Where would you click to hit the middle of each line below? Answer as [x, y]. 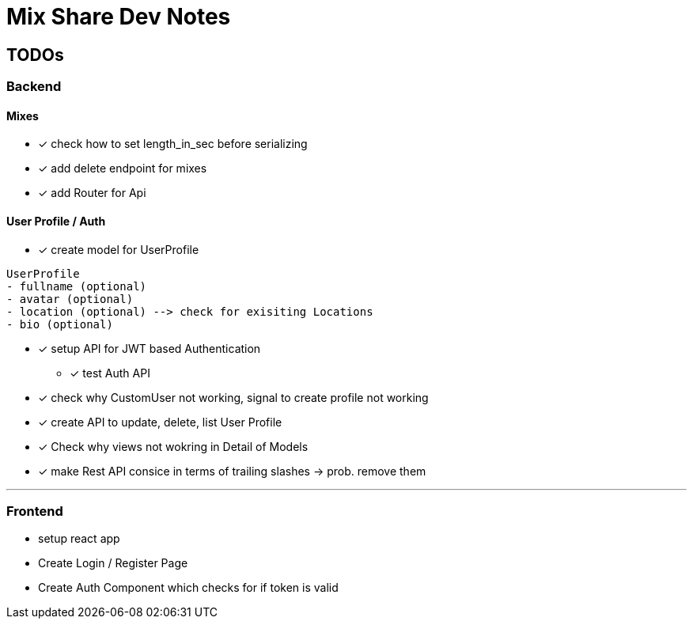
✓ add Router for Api [92, 193]
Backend [34, 87]
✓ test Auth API [110, 373]
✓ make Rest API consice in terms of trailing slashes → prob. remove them [232, 471]
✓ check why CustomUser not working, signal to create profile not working [233, 397]
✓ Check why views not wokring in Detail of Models [173, 446]
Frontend [35, 511]
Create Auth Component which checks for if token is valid [188, 588]
